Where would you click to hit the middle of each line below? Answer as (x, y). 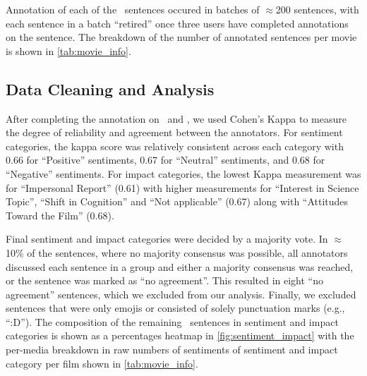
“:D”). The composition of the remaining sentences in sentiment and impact (172, 321)
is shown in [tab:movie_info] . (68, 50)
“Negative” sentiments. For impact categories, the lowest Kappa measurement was (183, 173)
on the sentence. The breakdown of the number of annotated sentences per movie (181, 37)
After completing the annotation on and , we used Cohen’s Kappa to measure (176, 118)
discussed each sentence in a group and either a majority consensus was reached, (180, 266)
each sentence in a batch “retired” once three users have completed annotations (177, 23)
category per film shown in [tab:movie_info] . (102, 363)
